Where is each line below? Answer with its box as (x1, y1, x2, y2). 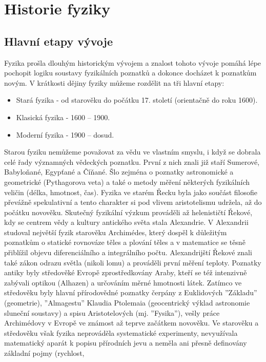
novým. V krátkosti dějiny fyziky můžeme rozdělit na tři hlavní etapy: (4, 77, 224, 88)
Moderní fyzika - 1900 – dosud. (16, 129, 114, 140)
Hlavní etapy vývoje (4, 33, 113, 49)
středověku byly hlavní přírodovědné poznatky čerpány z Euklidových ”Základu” (4, 287, 257, 298)
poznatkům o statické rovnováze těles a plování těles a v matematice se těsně (4, 237, 245, 247)
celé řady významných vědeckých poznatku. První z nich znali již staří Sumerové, (4, 156, 260, 167)
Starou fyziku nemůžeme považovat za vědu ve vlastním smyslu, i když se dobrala (4, 146, 261, 157)
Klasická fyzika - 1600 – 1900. (16, 111, 110, 122)
